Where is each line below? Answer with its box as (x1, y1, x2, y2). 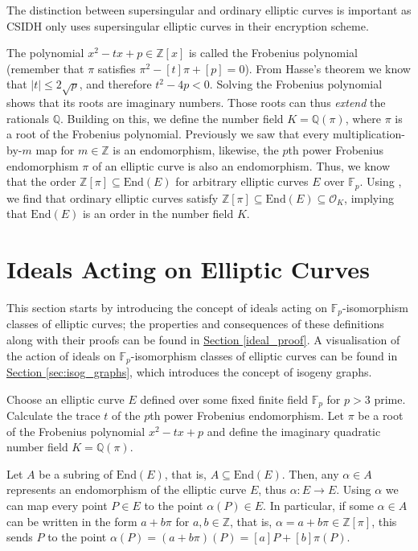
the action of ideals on (6, 347, 116, 364)
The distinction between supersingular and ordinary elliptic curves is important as (6, 2, 412, 18)
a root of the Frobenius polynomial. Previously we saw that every (6, 125, 330, 142)
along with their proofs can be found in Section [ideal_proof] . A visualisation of (6, 331, 400, 347)
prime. (374, 390, 406, 407)
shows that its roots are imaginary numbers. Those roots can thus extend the (6, 94, 386, 111)
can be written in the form (6, 512, 137, 529)
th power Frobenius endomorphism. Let (150, 407, 344, 424)
